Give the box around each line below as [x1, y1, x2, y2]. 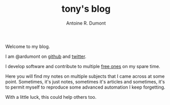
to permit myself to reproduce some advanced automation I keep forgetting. [5, 84, 165, 90]
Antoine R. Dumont [66, 20, 106, 26]
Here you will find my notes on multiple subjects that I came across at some [5, 73, 165, 79]
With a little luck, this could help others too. [5, 94, 97, 100]
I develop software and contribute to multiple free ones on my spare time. [5, 63, 160, 69]
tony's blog [61, 3, 111, 15]
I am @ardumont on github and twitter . [5, 53, 87, 59]
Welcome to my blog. [5, 43, 50, 49]
